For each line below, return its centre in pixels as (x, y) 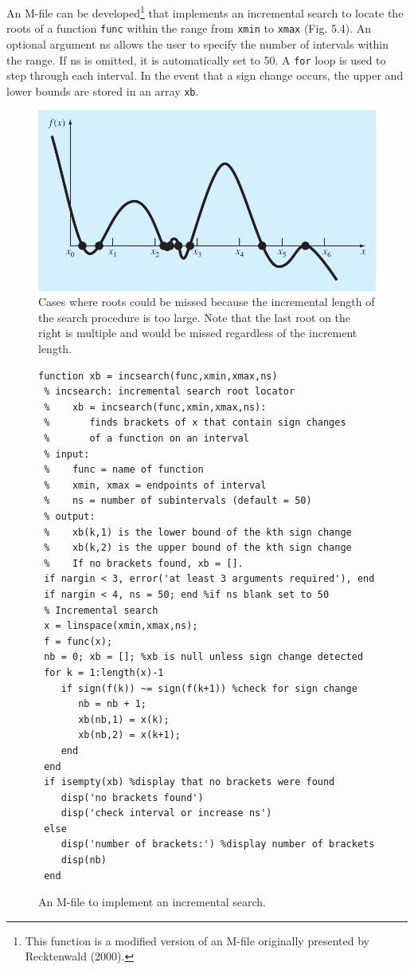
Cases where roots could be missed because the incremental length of (207, 302)
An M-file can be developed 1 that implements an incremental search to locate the (205, 12)
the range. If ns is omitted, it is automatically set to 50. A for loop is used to (196, 59)
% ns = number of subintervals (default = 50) (178, 501)
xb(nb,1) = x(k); (124, 719)
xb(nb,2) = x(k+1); (129, 735)
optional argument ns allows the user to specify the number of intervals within (198, 43)
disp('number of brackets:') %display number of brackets (218, 844)
